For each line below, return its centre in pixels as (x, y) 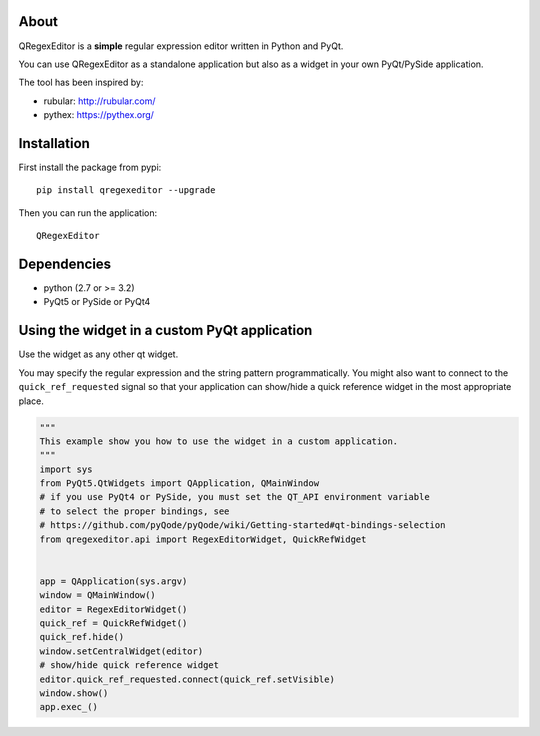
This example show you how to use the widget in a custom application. (219, 441)
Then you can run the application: (88, 212)
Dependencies (65, 263)
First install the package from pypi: (90, 167)
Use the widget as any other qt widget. (98, 354)
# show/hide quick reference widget (129, 665)
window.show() (74, 693)
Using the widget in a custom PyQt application (165, 330)
